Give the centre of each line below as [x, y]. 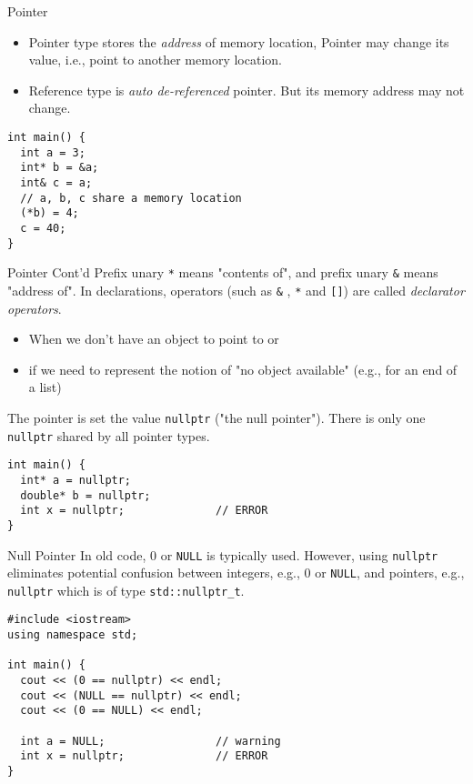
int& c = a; [56, 182]
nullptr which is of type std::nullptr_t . [126, 590]
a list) [45, 387]
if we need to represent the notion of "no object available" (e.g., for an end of [243, 369]
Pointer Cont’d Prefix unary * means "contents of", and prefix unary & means [223, 272]
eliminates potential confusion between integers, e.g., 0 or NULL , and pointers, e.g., [236, 573]
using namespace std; [73, 635]
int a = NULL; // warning [151, 741]
